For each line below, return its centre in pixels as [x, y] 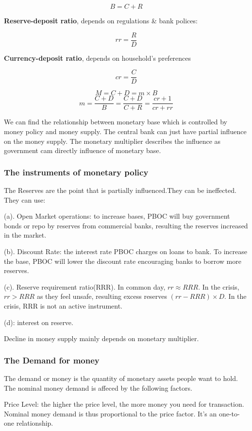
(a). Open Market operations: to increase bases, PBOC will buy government [117, 216]
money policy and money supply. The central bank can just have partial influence [125, 131]
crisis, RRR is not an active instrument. [63, 305]
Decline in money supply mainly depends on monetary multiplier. [101, 338]
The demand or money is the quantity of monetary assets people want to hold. [121, 378]
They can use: [25, 199]
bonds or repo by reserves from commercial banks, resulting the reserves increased [126, 225]
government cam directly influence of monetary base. [83, 150]
